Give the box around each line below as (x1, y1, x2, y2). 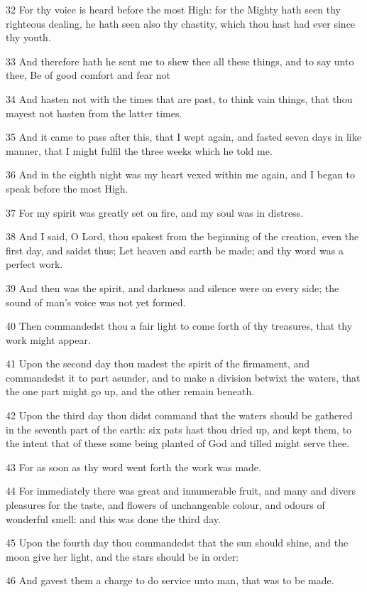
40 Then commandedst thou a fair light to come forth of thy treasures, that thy (6, 318, 353, 333)
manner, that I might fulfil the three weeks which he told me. (6, 143, 273, 158)
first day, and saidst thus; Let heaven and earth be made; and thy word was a (6, 242, 344, 257)
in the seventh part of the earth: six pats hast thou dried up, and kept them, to (6, 421, 351, 436)
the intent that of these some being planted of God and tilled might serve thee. (6, 436, 350, 451)
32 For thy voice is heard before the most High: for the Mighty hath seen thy (6, 2, 341, 16)
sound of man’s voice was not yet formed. (6, 294, 186, 309)
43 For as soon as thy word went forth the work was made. (6, 459, 261, 474)
